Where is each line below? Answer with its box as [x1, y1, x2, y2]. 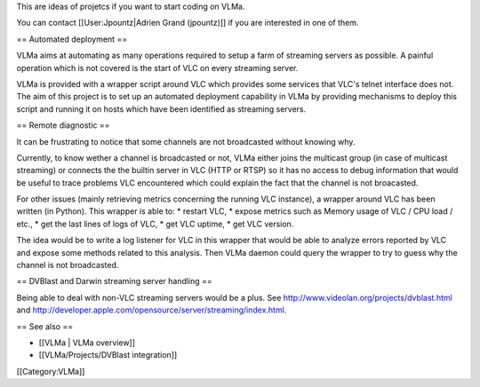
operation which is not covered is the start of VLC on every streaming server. [16, 62, 299, 73]
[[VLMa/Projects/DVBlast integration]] [38, 350, 178, 360]
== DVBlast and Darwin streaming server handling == [16, 276, 212, 287]
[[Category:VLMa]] [16, 366, 85, 376]
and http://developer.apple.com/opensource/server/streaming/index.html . [16, 304, 287, 315]
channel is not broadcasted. [16, 260, 119, 271]
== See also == [16, 320, 74, 332]
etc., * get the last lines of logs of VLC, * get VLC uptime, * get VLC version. [16, 218, 294, 229]
